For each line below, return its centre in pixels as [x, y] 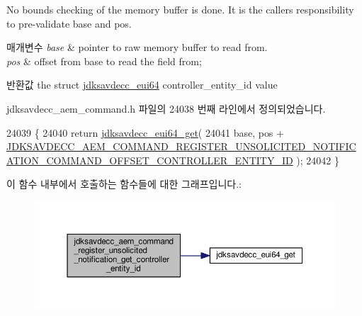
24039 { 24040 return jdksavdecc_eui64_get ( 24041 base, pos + [145, 132]
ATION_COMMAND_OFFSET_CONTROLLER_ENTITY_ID [150, 160]
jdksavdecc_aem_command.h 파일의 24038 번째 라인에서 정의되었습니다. [166, 108]
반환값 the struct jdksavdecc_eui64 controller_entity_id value [142, 85]
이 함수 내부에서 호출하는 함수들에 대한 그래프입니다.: [124, 184]
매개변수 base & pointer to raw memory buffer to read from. [137, 47]
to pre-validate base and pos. [69, 23]
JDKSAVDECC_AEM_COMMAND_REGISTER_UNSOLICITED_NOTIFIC [181, 146]
